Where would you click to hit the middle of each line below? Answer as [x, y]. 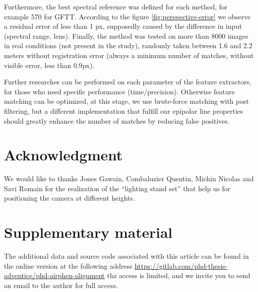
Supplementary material [88, 232]
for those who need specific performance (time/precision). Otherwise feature [120, 91]
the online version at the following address [68, 265]
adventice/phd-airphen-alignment [55, 275]
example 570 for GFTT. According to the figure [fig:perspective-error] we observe [127, 16]
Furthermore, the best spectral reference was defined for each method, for [116, 6]
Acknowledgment [63, 155]
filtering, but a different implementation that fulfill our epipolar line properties [124, 110]
